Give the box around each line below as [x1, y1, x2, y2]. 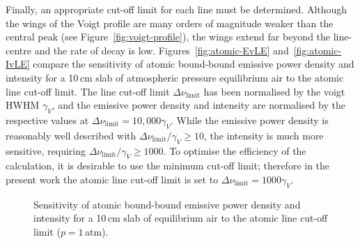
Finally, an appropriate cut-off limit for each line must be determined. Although [6, 2, 347, 16]
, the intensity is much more [203, 128, 324, 142]
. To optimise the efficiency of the [163, 143, 306, 158]
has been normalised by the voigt [203, 84, 345, 98]
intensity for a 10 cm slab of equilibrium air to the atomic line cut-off [33, 211, 328, 225]
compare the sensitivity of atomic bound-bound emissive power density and [33, 56, 354, 71]
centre [6, 43, 31, 57]
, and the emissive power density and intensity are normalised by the [52, 98, 345, 112]
